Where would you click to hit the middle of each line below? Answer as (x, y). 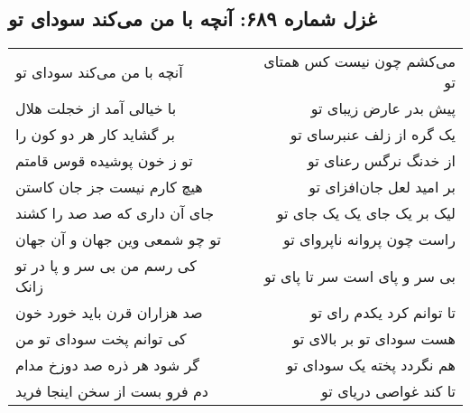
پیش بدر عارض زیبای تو (383, 108)
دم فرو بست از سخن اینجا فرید (112, 391)
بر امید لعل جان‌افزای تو (382, 187)
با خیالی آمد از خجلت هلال (96, 108)
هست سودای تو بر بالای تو (374, 339)
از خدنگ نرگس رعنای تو (381, 161)
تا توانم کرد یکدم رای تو (383, 313)
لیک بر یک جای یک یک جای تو (366, 213)
